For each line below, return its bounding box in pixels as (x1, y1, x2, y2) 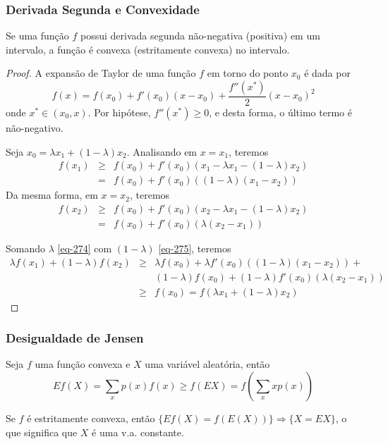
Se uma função (6, 28, 69, 43)
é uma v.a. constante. (92, 424, 184, 439)
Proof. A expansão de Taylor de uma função (6, 66, 196, 80)
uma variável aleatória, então (145, 357, 270, 371)
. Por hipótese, (87, 105, 151, 120)
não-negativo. (6, 121, 63, 135)
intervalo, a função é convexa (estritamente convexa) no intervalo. (6, 42, 290, 56)
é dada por (304, 66, 351, 80)
